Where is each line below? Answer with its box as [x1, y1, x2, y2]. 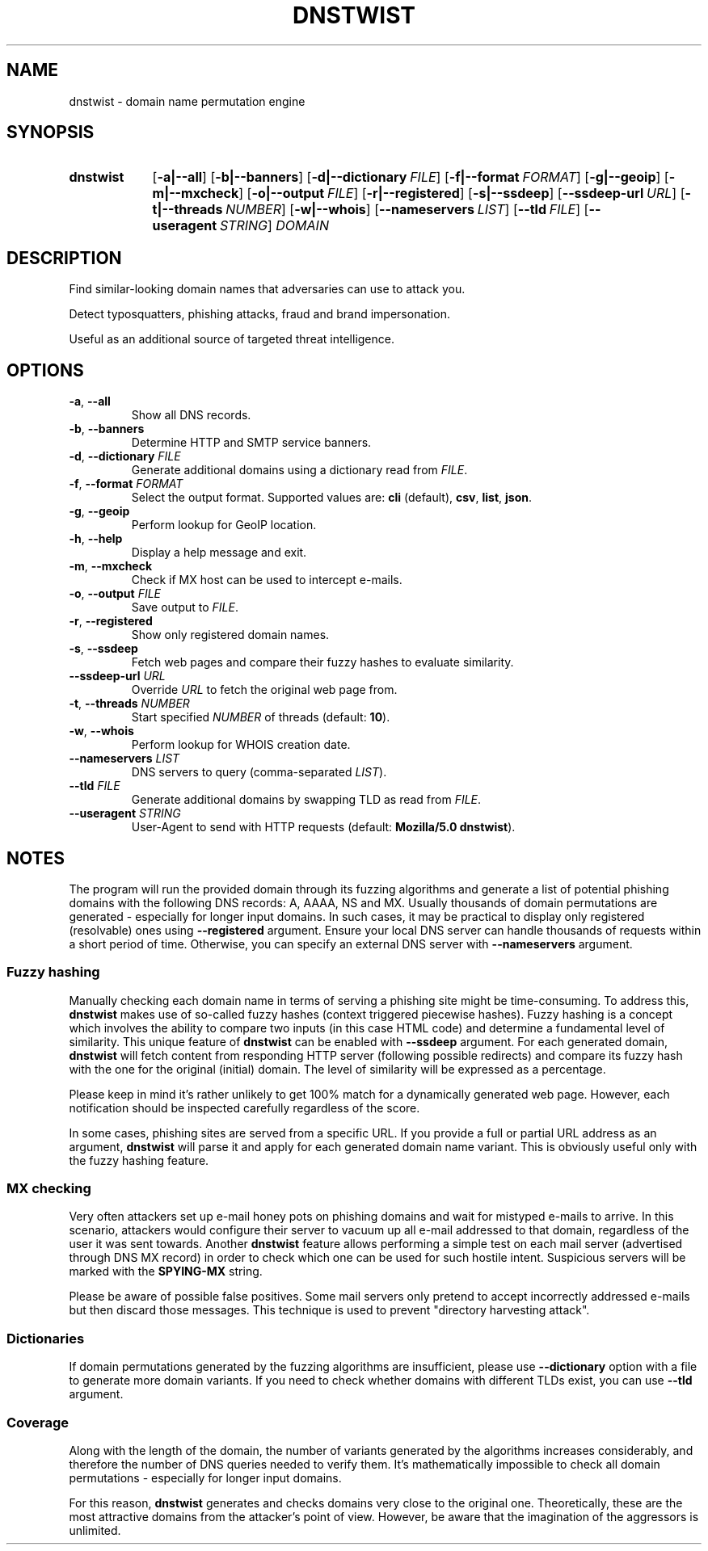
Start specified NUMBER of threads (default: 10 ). [131, 710, 390, 725]
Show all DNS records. [131, 408, 251, 422]
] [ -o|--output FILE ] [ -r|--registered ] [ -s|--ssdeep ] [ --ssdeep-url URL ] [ [238, 185, 685, 202]
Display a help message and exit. [131, 545, 307, 560]
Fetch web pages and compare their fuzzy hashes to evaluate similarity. [131, 655, 514, 670]
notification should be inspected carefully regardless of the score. [69, 1100, 420, 1115]
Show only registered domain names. [131, 628, 330, 642]
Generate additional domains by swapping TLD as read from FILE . [131, 792, 482, 807]
